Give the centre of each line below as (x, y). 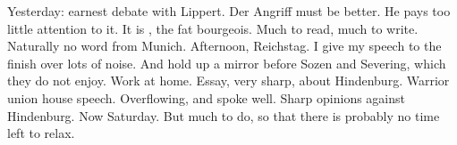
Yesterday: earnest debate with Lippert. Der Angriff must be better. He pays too (229, 11)
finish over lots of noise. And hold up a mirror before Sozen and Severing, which (227, 63)
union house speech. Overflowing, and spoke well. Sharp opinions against (207, 97)
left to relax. (41, 133)
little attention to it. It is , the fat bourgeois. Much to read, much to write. (213, 28)
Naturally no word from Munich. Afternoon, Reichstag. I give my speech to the (224, 46)
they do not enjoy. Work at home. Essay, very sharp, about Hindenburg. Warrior (228, 81)
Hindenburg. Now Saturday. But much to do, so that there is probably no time (224, 115)
